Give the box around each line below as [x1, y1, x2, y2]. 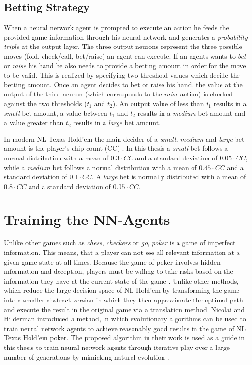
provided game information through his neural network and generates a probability [4, 32, 248, 42]
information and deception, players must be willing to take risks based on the [4, 266, 233, 276]
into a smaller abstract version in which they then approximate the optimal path [4, 294, 243, 304]
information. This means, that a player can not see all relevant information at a [4, 247, 240, 257]
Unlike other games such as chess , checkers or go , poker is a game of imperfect [4, 238, 236, 248]
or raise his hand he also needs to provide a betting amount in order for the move [4, 60, 246, 70]
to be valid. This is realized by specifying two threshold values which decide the [4, 70, 240, 80]
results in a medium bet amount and [137, 108, 246, 118]
